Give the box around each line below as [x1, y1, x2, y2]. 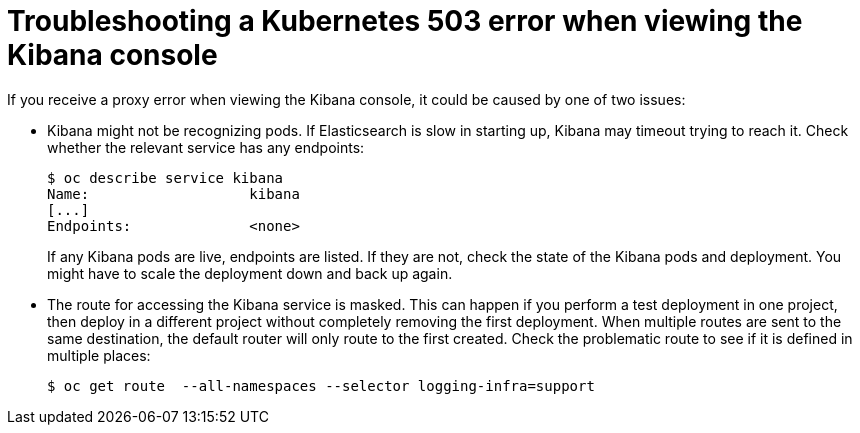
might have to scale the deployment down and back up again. [47, 264, 453, 282]
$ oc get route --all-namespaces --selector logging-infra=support [47, 377, 595, 394]
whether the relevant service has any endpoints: [47, 138, 365, 156]
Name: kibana [47, 185, 300, 202]
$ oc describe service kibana [47, 169, 284, 186]
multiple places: [47, 346, 151, 364]
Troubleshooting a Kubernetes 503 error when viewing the [7, 4, 803, 38]
